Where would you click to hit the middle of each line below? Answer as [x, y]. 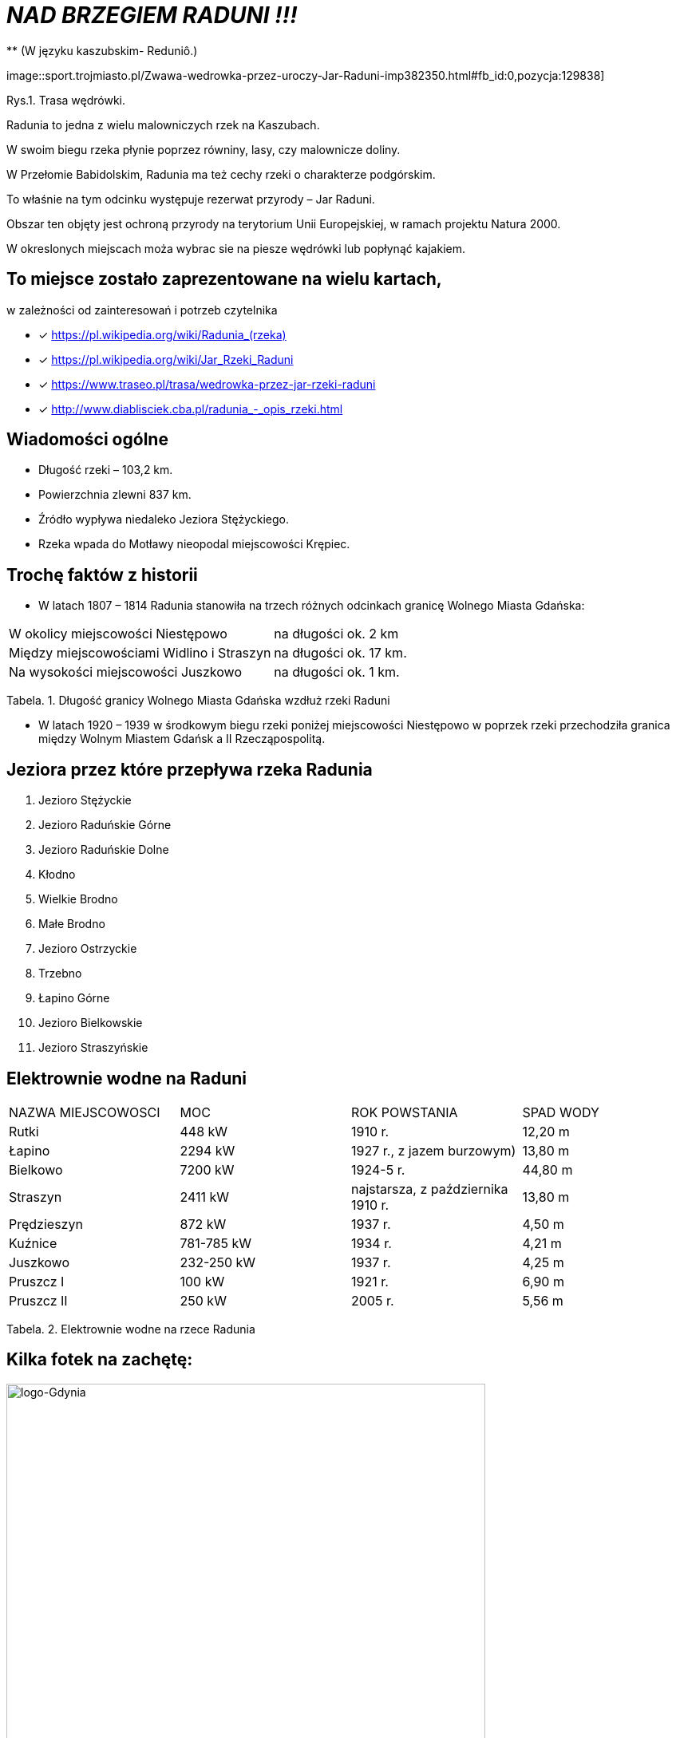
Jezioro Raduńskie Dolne [104, 850]
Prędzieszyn [46, 1224]
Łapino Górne [74, 998]
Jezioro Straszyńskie [93, 1048]
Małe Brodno [72, 924]
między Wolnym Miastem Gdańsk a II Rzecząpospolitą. [182, 739]
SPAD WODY [561, 1112]
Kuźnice [33, 1243]
